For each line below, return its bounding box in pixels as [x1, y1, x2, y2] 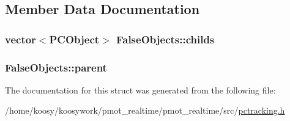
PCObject [49, 31, 100, 46]
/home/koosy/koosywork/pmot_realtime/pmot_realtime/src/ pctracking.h [5, 104, 285, 117]
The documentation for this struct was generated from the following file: [5, 83, 276, 96]
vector [5, 31, 36, 46]
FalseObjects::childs [116, 31, 215, 46]
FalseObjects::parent [5, 59, 107, 75]
